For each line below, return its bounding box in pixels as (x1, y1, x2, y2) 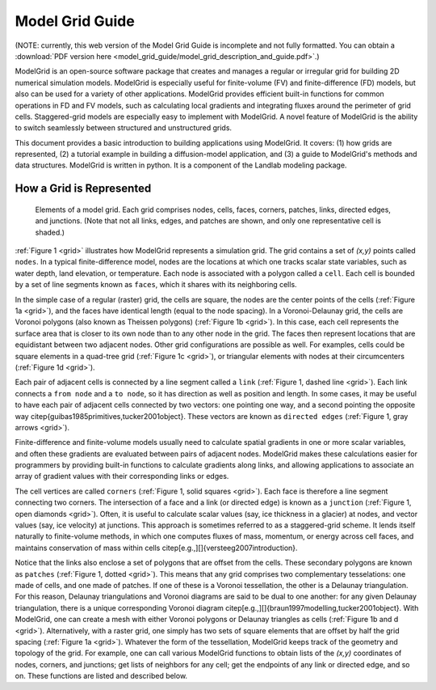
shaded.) (35, 227, 65, 237)
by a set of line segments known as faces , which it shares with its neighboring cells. (15, 280, 298, 290)
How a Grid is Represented (15, 182, 152, 196)
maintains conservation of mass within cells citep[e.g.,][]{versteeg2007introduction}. (15, 543, 298, 552)
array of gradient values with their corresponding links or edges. (15, 472, 229, 481)
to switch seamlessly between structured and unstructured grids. (15, 123, 233, 133)
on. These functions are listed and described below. (15, 671, 188, 681)
